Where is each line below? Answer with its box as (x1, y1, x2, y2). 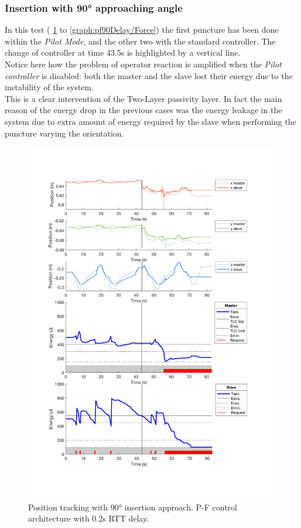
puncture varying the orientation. (5, 127, 124, 139)
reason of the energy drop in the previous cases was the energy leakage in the (5, 104, 282, 116)
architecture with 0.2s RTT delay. (28, 512, 149, 524)
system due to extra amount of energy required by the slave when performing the (5, 115, 296, 127)
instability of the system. (5, 81, 94, 93)
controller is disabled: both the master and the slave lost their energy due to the (5, 69, 293, 81)
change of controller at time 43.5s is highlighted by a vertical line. (5, 46, 241, 59)
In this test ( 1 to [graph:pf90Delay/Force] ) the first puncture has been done (5, 23, 279, 36)
